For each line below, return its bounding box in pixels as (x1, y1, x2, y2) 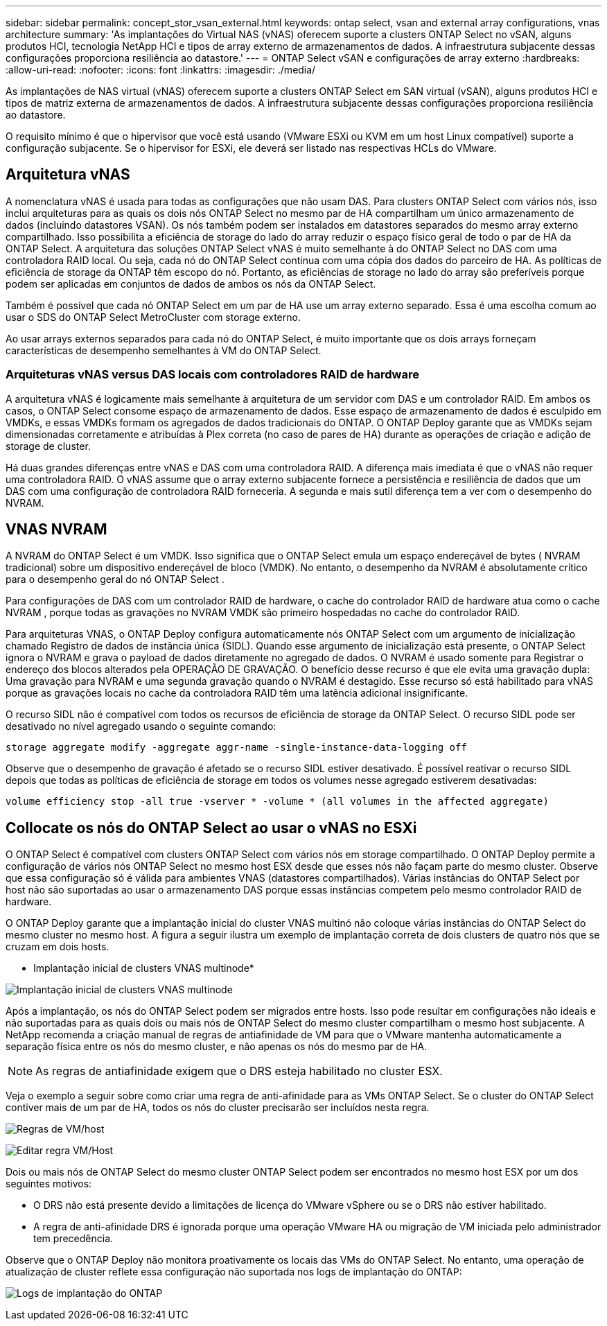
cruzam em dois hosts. (6, 941, 109, 953)
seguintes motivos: (6, 1178, 92, 1190)
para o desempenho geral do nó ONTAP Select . (6, 573, 225, 586)
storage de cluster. (6, 439, 91, 452)
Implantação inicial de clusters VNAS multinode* (33, 962, 254, 975)
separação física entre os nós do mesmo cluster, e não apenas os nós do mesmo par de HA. (6, 1040, 428, 1053)
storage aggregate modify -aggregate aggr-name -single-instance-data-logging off (6, 742, 467, 753)
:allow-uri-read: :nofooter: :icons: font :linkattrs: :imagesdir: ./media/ (6, 64, 316, 76)
